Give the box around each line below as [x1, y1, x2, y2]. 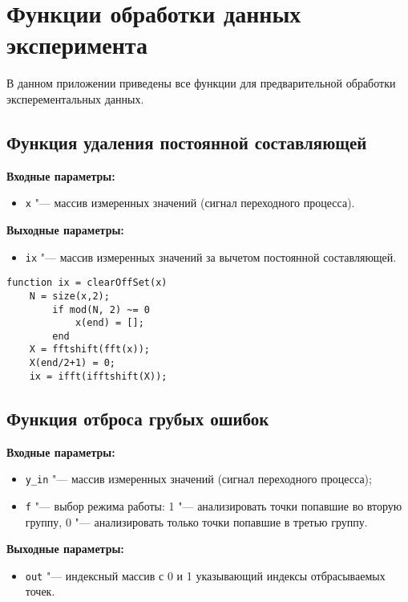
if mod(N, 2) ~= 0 [52, 303, 150, 315]
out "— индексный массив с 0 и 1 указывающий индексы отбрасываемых [25, 567, 386, 584]
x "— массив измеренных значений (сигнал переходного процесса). [25, 194, 355, 211]
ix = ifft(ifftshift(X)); [29, 370, 168, 382]
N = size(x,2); [29, 290, 110, 302]
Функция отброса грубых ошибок [6, 405, 269, 430]
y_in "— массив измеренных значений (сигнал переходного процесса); [25, 470, 372, 487]
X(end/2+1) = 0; [29, 357, 116, 369]
